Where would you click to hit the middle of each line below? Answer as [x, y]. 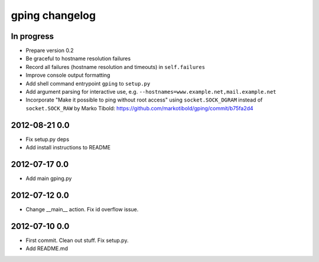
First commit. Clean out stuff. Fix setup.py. [77, 240]
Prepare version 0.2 [50, 51]
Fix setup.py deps [48, 139]
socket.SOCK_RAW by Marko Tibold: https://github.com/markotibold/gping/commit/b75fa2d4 [139, 108]
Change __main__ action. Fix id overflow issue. [82, 209]
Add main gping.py [49, 178]
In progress [32, 36]
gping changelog [53, 15]
